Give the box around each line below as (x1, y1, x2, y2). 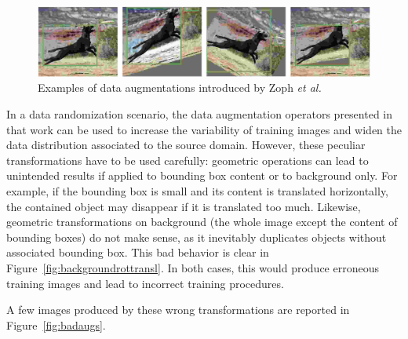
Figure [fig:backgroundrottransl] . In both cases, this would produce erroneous (6, 259, 379, 275)
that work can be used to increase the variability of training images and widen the (6, 121, 402, 137)
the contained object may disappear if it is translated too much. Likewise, (6, 198, 361, 214)
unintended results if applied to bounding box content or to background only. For (6, 167, 398, 184)
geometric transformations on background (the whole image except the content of (6, 213, 398, 230)
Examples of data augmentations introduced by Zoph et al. (38, 79, 322, 96)
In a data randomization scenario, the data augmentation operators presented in (6, 106, 392, 122)
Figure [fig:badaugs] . (6, 316, 106, 333)
